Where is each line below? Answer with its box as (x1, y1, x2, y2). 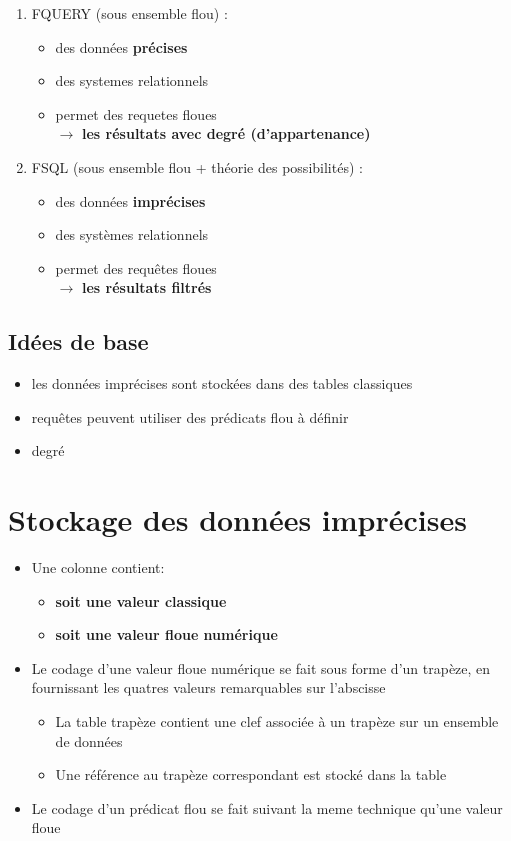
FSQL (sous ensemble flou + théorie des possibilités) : (31, 156, 363, 177)
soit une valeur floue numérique (55, 624, 278, 645)
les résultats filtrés (82, 277, 212, 298)
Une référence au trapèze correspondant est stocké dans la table (55, 764, 447, 785)
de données (55, 730, 123, 751)
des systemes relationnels (55, 70, 209, 91)
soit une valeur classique (55, 590, 227, 611)
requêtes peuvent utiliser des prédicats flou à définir (31, 406, 349, 427)
